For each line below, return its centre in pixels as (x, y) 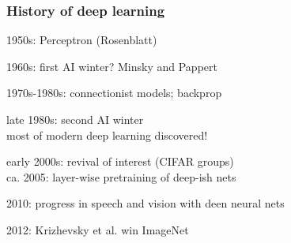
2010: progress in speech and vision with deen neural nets (145, 203)
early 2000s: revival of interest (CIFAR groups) (120, 161)
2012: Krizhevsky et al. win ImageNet (98, 229)
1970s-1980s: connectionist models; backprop (114, 93)
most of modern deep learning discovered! (107, 135)
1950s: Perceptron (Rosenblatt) (82, 40)
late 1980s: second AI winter (75, 119)
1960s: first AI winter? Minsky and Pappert (112, 66)
